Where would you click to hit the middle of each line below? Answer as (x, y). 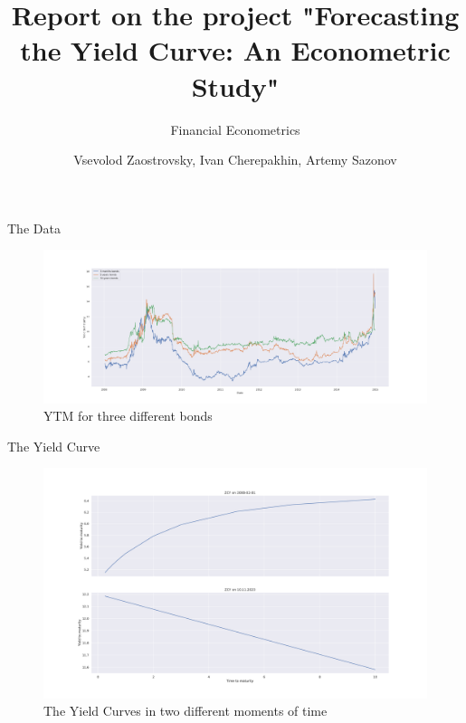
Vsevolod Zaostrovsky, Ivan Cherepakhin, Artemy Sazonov (235, 160)
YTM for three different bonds (128, 416)
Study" (235, 86)
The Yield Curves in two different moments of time (185, 711)
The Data (34, 228)
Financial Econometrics (235, 129)
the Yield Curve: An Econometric (235, 50)
